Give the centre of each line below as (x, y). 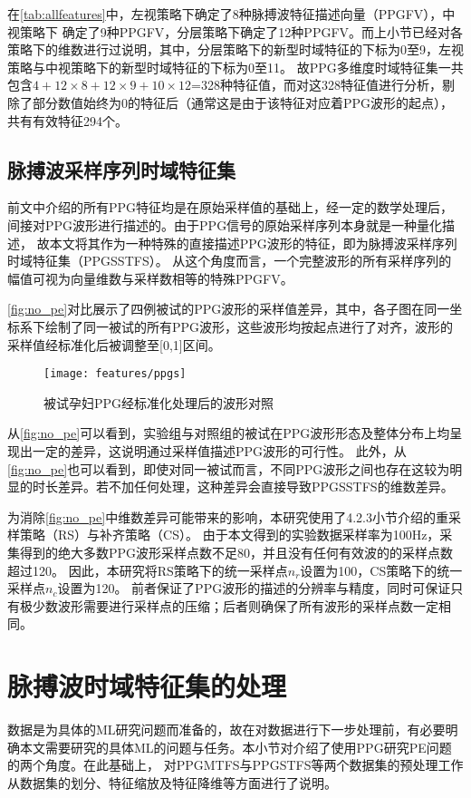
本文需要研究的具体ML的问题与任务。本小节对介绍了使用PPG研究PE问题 (235, 747)
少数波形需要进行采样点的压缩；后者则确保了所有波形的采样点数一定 (235, 605)
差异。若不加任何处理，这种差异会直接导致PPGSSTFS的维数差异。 (255, 487)
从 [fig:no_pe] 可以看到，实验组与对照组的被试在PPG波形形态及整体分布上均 (229, 433)
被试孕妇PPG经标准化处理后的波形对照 (159, 402)
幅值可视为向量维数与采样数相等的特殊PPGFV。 (150, 278)
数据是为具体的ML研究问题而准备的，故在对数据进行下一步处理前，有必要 (226, 730)
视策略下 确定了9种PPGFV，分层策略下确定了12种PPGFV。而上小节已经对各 (235, 31)
